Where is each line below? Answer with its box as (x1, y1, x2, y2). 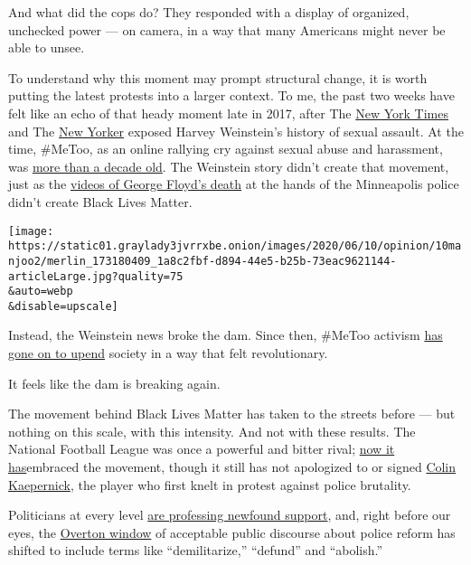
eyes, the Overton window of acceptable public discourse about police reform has (8, 523, 456, 541)
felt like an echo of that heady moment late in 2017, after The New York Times (8, 103, 448, 122)
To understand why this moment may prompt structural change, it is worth (8, 68, 428, 87)
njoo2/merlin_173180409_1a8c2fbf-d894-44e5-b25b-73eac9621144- (8, 254, 397, 268)
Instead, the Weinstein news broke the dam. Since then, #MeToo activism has (8, 325, 443, 344)
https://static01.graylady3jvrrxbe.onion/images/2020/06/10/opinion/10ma (8, 240, 462, 253)
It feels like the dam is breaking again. (8, 373, 221, 392)
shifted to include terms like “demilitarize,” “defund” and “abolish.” (8, 541, 383, 560)
